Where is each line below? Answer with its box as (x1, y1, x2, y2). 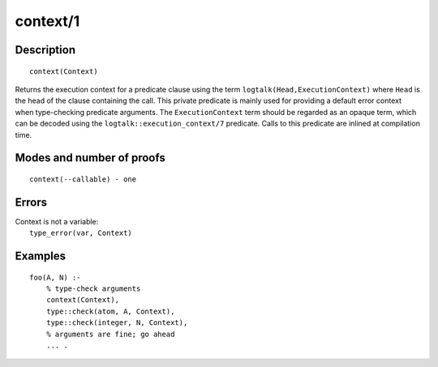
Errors (15, 195, 48, 209)
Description (15, 43, 76, 57)
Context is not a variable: (15, 216, 99, 226)
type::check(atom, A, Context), (45, 306, 175, 316)
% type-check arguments (45, 284, 141, 293)
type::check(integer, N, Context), (45, 318, 188, 327)
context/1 (15, 12, 80, 30)
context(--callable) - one (29, 174, 137, 184)
